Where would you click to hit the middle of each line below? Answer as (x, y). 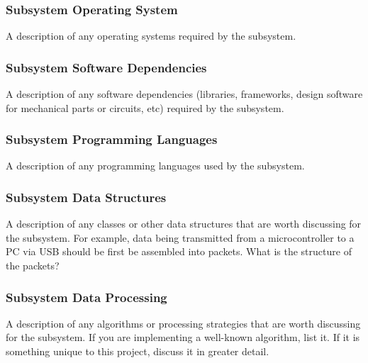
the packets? (33, 266)
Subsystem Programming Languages (112, 139)
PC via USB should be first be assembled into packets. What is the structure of (179, 251)
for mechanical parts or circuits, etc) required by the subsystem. (145, 107)
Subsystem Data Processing (87, 297)
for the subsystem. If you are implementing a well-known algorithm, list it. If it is (183, 337)
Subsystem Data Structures (86, 197)
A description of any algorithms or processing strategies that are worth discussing (183, 323)
